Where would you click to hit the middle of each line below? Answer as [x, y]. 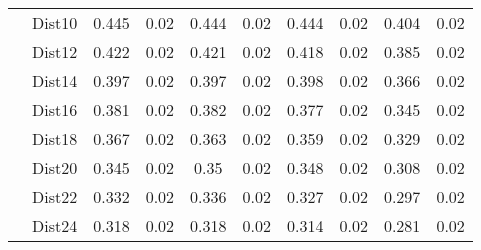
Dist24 [55, 225]
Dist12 [55, 51]
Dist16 [55, 109]
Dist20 [55, 167]
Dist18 [55, 138]
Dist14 [55, 80]
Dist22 [55, 196]
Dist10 [55, 22]
